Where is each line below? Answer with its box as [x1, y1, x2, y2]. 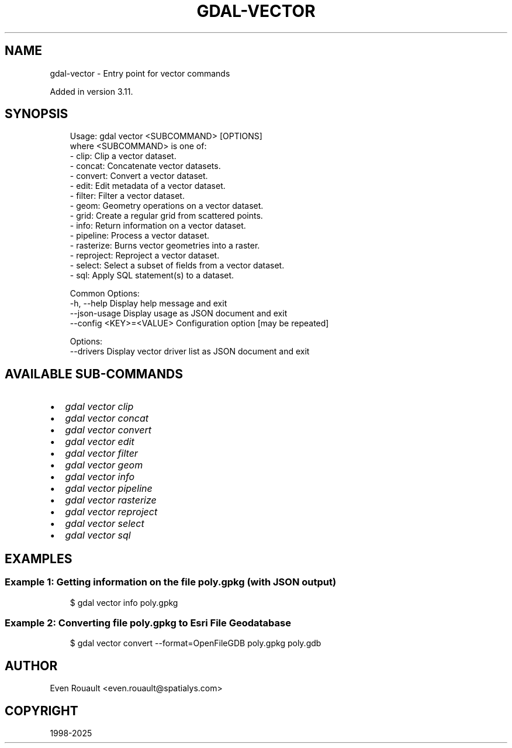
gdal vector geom [65, 459, 143, 471]
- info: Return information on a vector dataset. [70, 220, 246, 231]
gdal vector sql [65, 529, 131, 542]
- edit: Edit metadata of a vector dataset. [70, 181, 226, 191]
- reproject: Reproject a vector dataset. [70, 250, 220, 261]
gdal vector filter [65, 447, 138, 460]
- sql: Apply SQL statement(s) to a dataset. [70, 270, 234, 281]
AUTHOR [5, 658, 58, 673]
